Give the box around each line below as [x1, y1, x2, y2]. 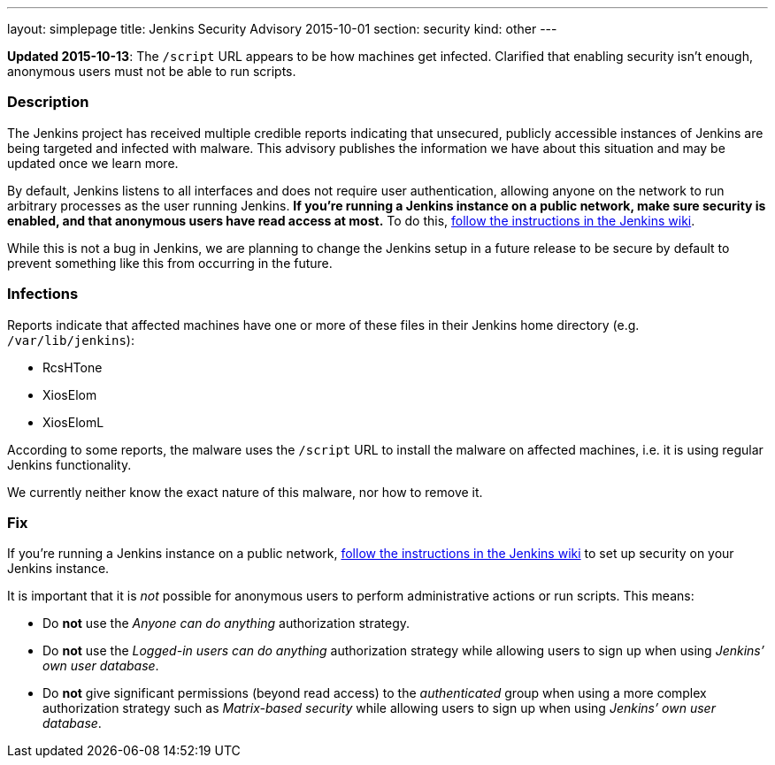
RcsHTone [42, 359, 103, 375]
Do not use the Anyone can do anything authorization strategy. [42, 616, 411, 631]
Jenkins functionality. [7, 456, 132, 472]
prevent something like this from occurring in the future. [7, 255, 333, 271]
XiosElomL [42, 414, 104, 430]
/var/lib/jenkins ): [7, 332, 134, 348]
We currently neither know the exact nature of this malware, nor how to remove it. [7, 484, 483, 500]
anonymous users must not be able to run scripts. [7, 64, 296, 79]
